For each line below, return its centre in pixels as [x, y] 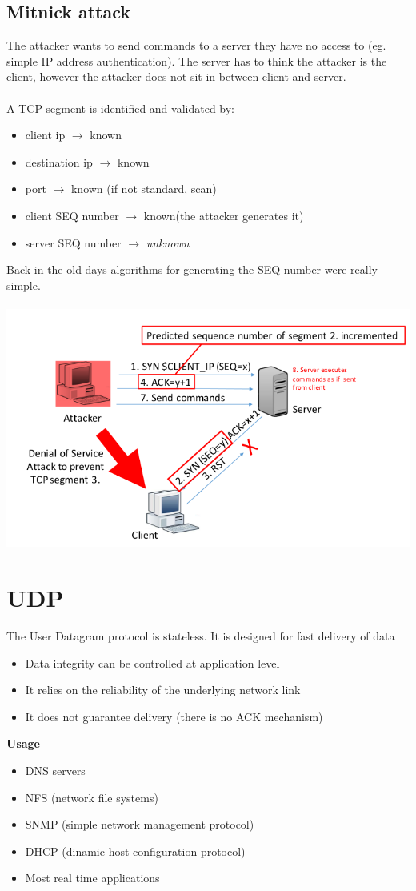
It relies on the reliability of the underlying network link [163, 690]
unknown [168, 242]
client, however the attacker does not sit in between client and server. [176, 76]
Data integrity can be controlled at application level [152, 662]
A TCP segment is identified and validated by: [121, 108]
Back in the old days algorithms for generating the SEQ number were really [192, 269]
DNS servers [55, 770]
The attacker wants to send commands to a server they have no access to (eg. [196, 45]
